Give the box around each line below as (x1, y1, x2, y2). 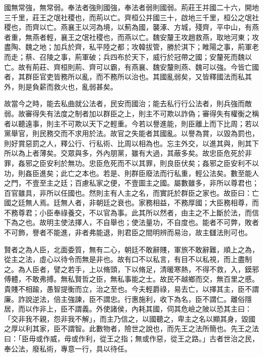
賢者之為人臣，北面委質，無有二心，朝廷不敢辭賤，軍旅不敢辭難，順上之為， (4, 244, 259, 254)
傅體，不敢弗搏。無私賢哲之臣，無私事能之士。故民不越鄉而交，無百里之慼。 (4, 274, 259, 284)
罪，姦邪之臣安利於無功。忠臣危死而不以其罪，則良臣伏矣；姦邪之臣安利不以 (4, 157, 259, 168)
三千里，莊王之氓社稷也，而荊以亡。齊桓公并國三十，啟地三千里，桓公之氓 (4, 12, 252, 22)
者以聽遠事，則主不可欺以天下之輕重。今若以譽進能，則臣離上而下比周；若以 (4, 118, 259, 128)
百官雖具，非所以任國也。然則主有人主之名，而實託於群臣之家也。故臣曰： (4, 187, 252, 198)
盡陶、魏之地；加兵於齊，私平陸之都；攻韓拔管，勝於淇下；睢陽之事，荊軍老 (4, 41, 259, 52)
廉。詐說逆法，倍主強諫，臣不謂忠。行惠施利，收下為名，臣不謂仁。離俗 (4, 293, 245, 304)
